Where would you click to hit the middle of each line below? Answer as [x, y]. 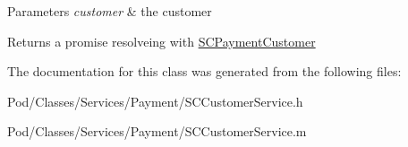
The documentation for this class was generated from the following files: [204, 71]
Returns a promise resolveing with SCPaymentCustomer [161, 41]
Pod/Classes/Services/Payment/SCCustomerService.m [157, 131]
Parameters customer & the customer [110, 11]
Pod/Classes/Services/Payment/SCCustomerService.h [155, 101]
